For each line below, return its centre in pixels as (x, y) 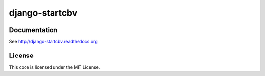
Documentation (33, 30)
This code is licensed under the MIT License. (54, 67)
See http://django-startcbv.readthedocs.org (53, 42)
